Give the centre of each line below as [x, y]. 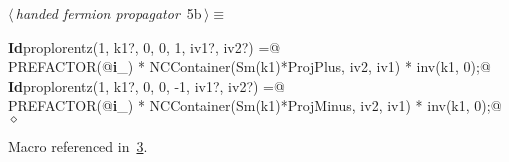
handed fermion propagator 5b [108, 13]
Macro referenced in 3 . [78, 145]
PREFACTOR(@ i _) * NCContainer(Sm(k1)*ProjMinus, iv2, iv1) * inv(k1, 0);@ [255, 105]
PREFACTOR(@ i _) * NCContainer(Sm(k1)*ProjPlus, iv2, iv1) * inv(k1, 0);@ [249, 66]
